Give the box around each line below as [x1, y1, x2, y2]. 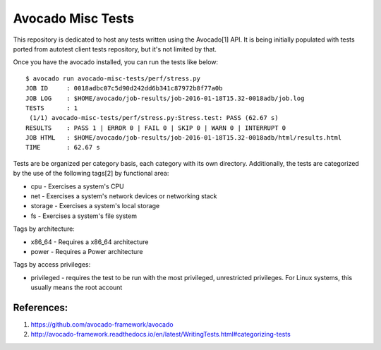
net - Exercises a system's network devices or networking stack [30, 192, 217, 200]
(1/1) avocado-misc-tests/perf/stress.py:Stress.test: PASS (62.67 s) [29, 114, 279, 122]
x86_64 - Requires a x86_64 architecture [30, 237, 149, 246]
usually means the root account [30, 283, 123, 292]
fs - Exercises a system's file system [30, 212, 138, 220]
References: [13, 301, 68, 313]
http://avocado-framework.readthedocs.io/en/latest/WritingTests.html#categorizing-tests [30, 330, 291, 339]
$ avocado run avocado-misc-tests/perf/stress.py [25, 74, 201, 83]
